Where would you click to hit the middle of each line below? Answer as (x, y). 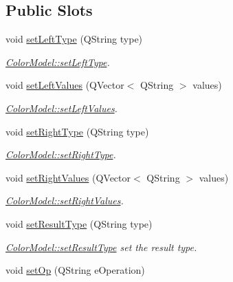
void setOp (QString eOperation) (75, 270)
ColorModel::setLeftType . (58, 62)
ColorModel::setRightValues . (65, 200)
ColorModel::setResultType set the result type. (101, 247)
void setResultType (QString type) (79, 223)
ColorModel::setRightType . (61, 154)
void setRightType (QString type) (77, 131)
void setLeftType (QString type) (74, 39)
